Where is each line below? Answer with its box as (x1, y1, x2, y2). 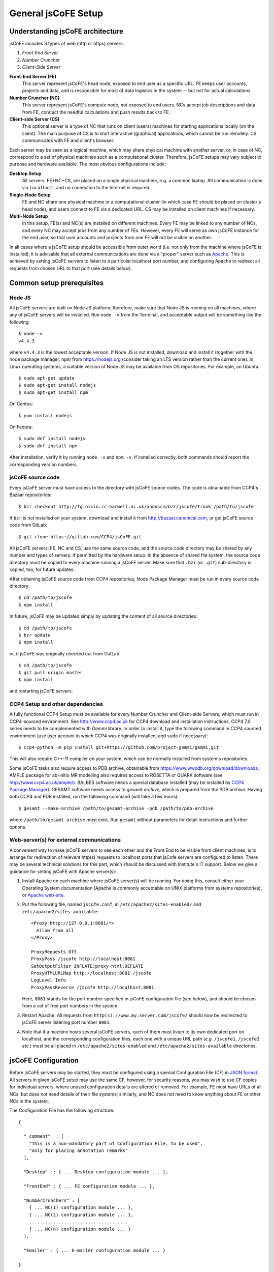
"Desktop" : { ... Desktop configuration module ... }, (23, 1169, 168, 1175)
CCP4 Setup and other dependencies (9, 701, 104, 708)
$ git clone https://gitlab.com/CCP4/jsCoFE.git (18, 534, 142, 539)
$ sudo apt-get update (18, 375, 75, 381)
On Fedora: (9, 424, 33, 430)
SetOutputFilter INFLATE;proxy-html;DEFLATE (31, 963, 144, 969)
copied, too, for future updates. (9, 566, 75, 572)
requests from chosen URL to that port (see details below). (9, 265, 132, 271)
